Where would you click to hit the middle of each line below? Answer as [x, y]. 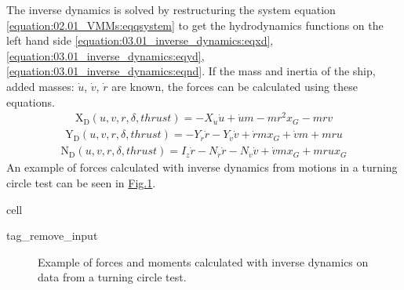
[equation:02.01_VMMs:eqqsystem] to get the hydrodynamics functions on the [195, 25]
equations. [31, 101]
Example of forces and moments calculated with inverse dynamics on [203, 261]
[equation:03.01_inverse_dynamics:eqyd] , [106, 55]
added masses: [40, 86]
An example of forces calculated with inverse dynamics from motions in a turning [202, 167]
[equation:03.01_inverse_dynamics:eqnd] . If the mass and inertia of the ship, [191, 71]
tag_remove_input [52, 236]
